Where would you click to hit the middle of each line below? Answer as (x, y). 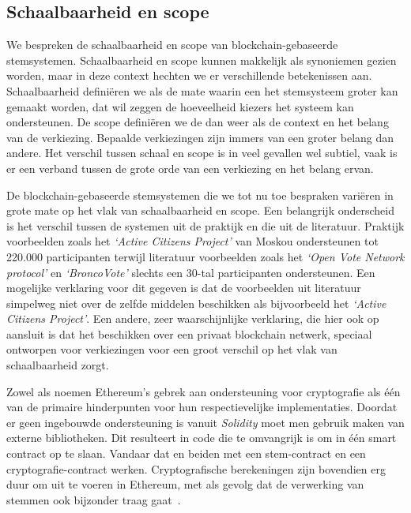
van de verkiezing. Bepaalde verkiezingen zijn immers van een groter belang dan (200, 137)
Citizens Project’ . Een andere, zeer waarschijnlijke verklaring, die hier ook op (193, 318)
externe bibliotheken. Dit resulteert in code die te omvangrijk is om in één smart (202, 438)
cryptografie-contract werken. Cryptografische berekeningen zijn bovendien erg (196, 468)
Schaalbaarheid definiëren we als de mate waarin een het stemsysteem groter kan (202, 90)
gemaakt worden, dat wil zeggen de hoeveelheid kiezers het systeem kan (180, 106)
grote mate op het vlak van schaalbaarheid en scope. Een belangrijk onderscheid (200, 210)
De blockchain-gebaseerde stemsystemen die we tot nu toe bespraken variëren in (200, 195)
